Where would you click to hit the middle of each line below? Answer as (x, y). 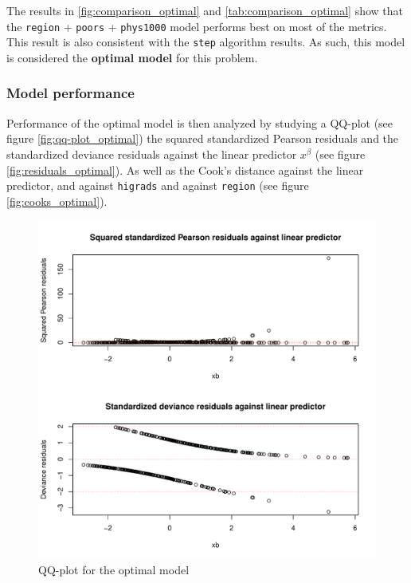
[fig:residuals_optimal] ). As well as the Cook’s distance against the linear (185, 169)
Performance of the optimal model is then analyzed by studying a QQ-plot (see (200, 122)
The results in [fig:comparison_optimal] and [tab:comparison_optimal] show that (205, 10)
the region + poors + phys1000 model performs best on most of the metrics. (197, 26)
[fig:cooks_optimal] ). (57, 201)
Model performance (70, 93)
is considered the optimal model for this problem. (132, 57)
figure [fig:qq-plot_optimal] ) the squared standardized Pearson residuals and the (203, 138)
